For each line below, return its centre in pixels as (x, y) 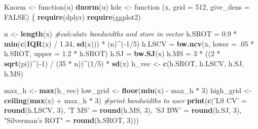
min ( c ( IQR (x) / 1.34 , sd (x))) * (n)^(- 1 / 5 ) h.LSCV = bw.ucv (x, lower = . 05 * (129, 43)
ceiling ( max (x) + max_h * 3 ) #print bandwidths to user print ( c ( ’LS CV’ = (126, 100)
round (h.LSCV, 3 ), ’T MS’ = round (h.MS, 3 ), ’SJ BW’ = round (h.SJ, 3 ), (123, 110)
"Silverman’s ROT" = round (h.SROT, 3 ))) (71, 120)
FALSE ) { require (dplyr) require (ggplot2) (72, 16)
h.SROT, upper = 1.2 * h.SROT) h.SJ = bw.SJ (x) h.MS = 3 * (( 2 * (112, 53)
